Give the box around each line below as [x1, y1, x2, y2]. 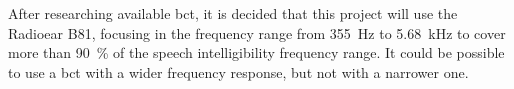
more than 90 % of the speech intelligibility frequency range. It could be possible [8, 42, 505, 63]
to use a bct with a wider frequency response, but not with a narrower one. [8, 61, 469, 82]
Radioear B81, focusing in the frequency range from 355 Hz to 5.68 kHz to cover [8, 22, 506, 43]
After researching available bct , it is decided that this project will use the [8, 3, 458, 23]
